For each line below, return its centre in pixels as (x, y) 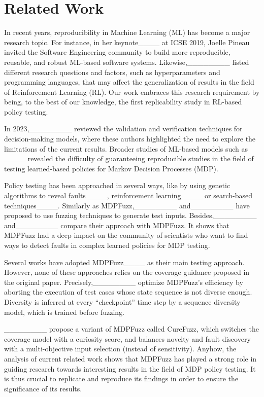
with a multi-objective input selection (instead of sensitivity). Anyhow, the (120, 349)
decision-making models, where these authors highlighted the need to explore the (130, 139)
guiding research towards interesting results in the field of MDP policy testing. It (130, 368)
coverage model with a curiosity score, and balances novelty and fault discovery (127, 338)
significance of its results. (43, 388)
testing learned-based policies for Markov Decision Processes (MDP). (111, 168)
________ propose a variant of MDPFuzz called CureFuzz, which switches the (131, 329)
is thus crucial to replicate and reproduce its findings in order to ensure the (121, 378)
